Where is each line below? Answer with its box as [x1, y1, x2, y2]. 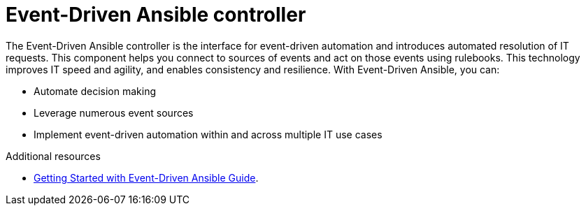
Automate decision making [34, 85, 157, 97]
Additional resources [6, 150, 101, 162]
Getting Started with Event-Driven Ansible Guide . [34, 171, 259, 184]
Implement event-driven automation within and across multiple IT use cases [34, 128, 383, 140]
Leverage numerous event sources [34, 106, 194, 119]
